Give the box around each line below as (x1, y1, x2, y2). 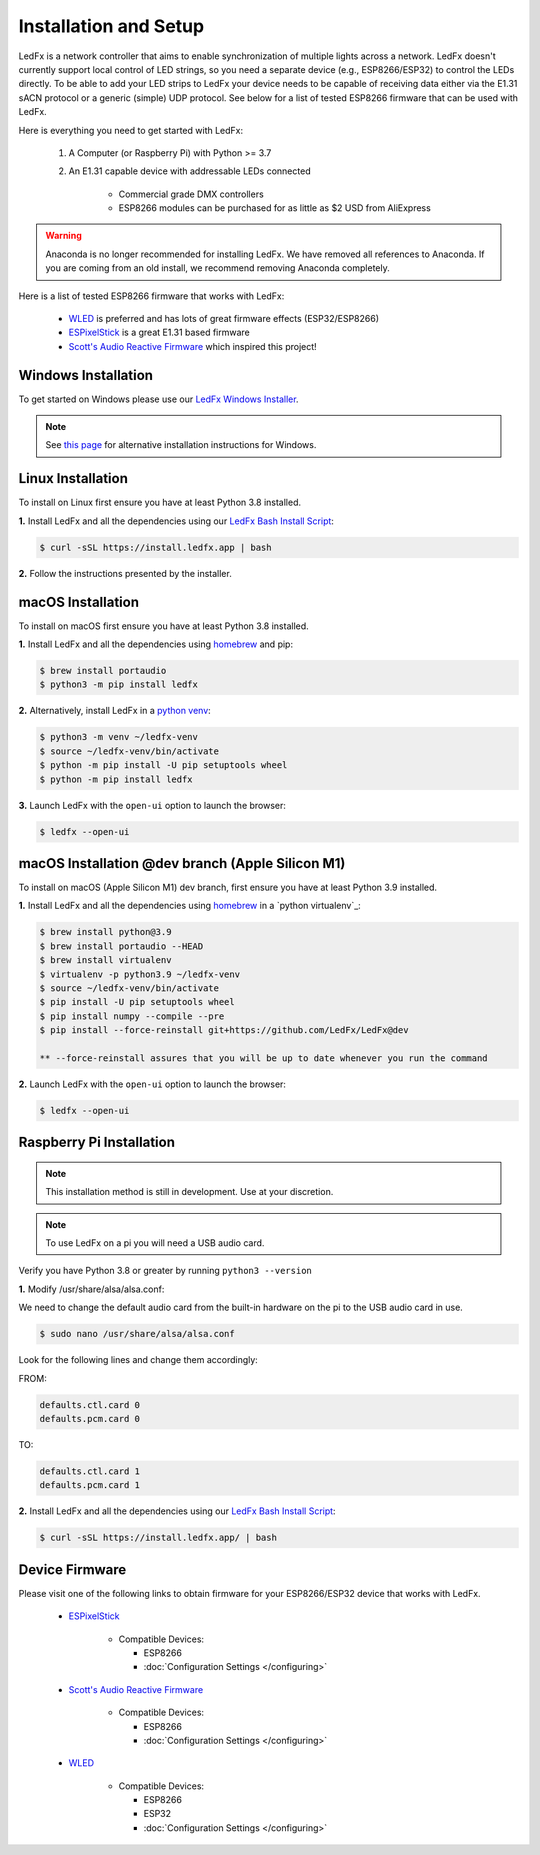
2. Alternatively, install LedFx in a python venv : (18, 705, 212, 717)
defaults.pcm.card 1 (39, 1480, 140, 1491)
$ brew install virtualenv (39, 955, 172, 966)
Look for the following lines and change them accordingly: (18, 1354, 259, 1366)
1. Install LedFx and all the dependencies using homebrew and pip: (18, 638, 294, 650)
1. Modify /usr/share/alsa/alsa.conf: (18, 1283, 165, 1295)
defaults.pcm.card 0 (39, 1413, 140, 1424)
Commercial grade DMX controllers (118, 188, 264, 200)
